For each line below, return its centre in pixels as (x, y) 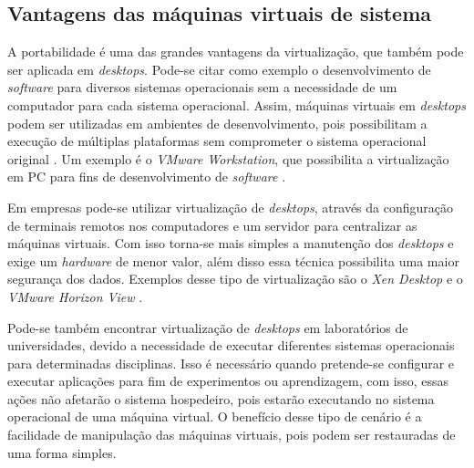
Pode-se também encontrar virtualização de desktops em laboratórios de (208, 327)
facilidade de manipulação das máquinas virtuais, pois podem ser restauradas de (232, 435)
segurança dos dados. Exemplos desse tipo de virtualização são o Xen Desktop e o (235, 279)
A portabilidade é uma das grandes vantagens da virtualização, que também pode (236, 52)
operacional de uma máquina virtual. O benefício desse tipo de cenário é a (215, 416)
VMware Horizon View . (75, 296)
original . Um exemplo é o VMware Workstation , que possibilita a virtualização (228, 158)
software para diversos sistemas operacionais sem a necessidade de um (202, 87)
